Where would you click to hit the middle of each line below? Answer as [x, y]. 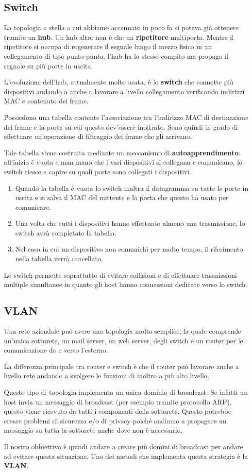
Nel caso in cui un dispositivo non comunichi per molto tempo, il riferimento [129, 249]
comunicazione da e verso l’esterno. [56, 350]
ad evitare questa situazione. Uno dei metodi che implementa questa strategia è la [126, 456]
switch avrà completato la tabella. [66, 232]
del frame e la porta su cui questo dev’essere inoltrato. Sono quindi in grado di [121, 126]
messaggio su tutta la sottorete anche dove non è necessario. [93, 430]
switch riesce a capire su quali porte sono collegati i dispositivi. [98, 171]
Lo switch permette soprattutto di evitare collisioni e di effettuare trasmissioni [120, 275]
